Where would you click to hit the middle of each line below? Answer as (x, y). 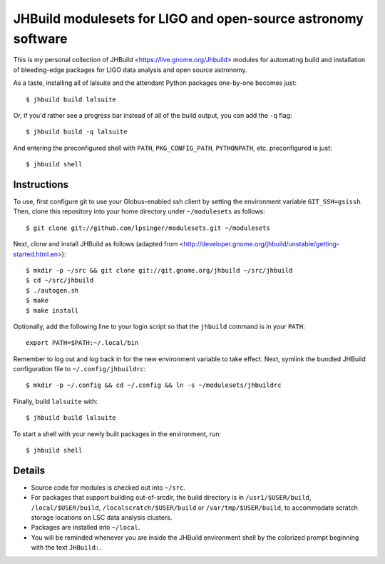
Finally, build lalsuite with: (56, 401)
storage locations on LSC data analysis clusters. (102, 518)
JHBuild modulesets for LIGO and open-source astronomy (188, 19)
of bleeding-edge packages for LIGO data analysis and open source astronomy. (130, 70)
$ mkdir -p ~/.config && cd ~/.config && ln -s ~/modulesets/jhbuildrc (154, 385)
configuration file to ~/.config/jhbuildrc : (79, 369)
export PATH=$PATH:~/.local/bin (82, 343)
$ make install (52, 310)
